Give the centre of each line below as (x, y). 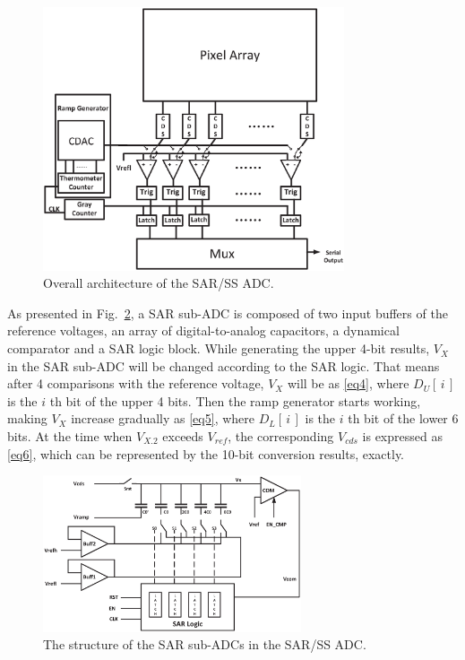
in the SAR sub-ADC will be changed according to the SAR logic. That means (224, 365)
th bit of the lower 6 (403, 418)
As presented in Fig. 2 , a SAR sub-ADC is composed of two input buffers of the (228, 313)
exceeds (183, 436)
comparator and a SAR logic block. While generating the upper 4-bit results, (219, 348)
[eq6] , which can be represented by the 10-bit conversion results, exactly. (206, 453)
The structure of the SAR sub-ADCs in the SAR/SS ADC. (205, 644)
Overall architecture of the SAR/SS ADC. (159, 283)
